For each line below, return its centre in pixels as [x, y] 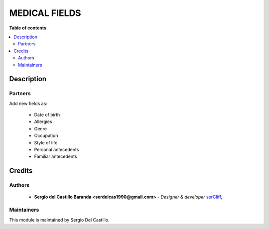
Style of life [46, 142]
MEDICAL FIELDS [45, 13]
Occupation [46, 136]
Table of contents [28, 28]
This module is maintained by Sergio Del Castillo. [59, 220]
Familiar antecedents [56, 156]
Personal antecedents [57, 150]
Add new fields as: [28, 103]
